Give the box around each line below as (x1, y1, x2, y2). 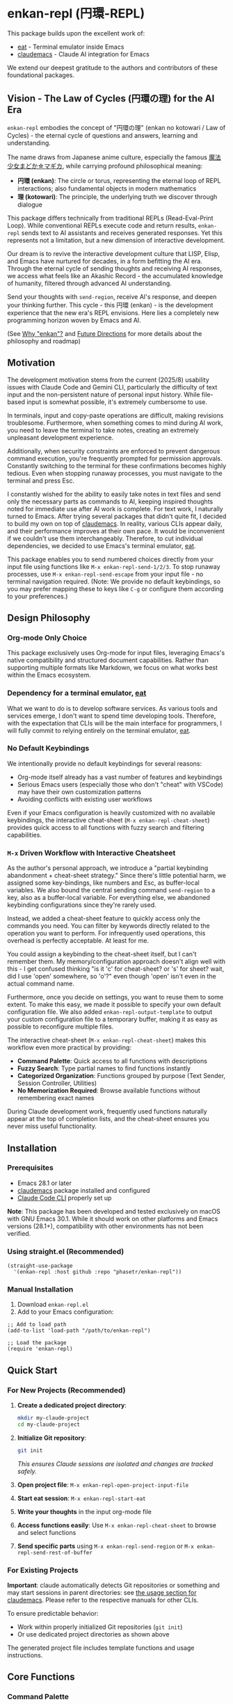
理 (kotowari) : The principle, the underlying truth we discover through (17, 192, 218, 201)
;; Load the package (7, 1340, 67, 1347)
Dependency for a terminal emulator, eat (7, 689, 147, 698)
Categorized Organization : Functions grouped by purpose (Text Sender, (17, 1072, 226, 1080)
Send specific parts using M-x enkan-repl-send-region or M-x (17, 1541, 195, 1550)
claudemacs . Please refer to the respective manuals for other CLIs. (7, 1596, 199, 1605)
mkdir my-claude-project (17, 1415, 90, 1422)
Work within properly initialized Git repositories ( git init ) (17, 1623, 183, 1631)
